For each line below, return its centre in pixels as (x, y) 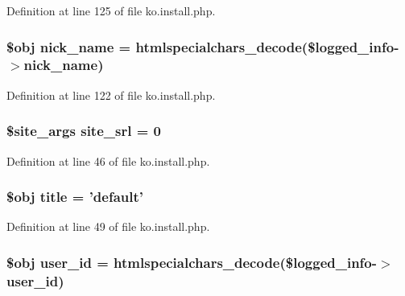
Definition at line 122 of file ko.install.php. (111, 95)
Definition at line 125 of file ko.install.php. (111, 10)
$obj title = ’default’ (75, 197)
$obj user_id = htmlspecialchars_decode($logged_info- (192, 262)
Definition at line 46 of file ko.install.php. (108, 160)
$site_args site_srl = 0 (84, 131)
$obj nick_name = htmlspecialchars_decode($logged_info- (203, 46)
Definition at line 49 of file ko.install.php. (108, 226)
